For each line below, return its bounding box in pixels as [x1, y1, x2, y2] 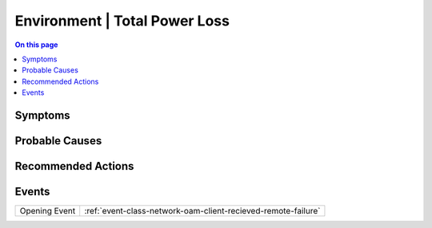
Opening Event [19, 206, 76, 217]
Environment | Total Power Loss [14, 12, 230, 29]
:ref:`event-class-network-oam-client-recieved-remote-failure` [84, 206, 321, 217]
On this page [14, 40, 58, 49]
